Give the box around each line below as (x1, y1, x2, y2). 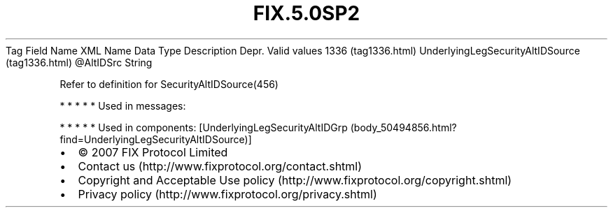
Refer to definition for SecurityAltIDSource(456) (59, 78, 279, 90)
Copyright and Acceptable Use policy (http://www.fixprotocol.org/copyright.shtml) (78, 172, 512, 187)
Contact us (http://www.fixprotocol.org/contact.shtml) (78, 159, 362, 173)
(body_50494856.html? (350, 121, 457, 133)
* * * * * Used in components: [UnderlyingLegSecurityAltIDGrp (59, 121, 348, 133)
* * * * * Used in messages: (59, 99, 186, 112)
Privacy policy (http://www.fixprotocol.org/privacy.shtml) (78, 186, 377, 201)
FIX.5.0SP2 (253, 1, 360, 25)
